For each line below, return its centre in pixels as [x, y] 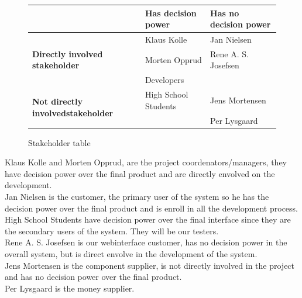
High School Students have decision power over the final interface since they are [148, 219]
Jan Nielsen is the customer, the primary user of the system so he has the [137, 196]
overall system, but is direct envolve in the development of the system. [131, 253]
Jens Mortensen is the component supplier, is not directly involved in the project [150, 265]
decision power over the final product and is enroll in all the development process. [152, 208]
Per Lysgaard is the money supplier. [70, 288]
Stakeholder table [59, 142]
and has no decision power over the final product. [93, 277]
